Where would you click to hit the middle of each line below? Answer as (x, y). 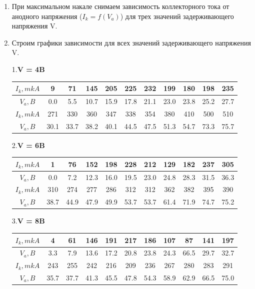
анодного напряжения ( (47, 16)
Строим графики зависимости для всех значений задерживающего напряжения (131, 42)
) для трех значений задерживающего (177, 16)
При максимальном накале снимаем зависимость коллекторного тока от (120, 6)
